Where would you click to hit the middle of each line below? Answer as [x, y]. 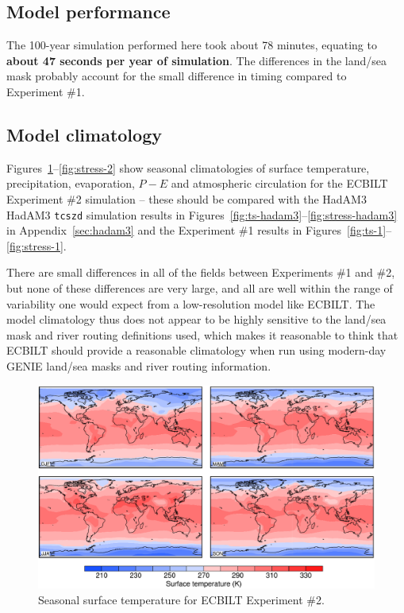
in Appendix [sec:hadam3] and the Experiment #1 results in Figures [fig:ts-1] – [199, 230]
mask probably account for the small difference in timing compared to [177, 76]
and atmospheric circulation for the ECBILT [279, 183]
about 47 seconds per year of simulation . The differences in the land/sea [197, 60]
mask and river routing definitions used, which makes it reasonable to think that [202, 334]
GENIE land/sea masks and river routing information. [139, 365]
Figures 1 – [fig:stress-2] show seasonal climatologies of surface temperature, [188, 167]
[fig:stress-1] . [37, 245]
